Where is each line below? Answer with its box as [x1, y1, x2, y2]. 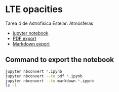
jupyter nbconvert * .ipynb [5, 69, 62, 74]
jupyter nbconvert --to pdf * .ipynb [5, 73, 83, 79]
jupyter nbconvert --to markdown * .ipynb [5, 78, 94, 83]
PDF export [12, 35, 36, 41]
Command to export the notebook [5, 56, 114, 64]
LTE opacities [5, 4, 63, 15]
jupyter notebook [12, 30, 49, 36]
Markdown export [12, 40, 50, 47]
